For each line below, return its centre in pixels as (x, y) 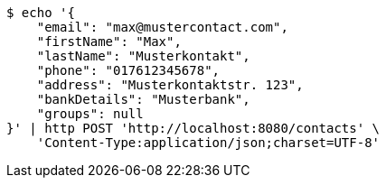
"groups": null (90, 114)
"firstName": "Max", (109, 42)
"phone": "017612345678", (128, 70)
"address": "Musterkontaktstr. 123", (170, 85)
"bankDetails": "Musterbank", (143, 99)
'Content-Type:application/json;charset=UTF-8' (208, 143)
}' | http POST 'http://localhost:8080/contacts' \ (193, 128)
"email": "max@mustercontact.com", (162, 27)
